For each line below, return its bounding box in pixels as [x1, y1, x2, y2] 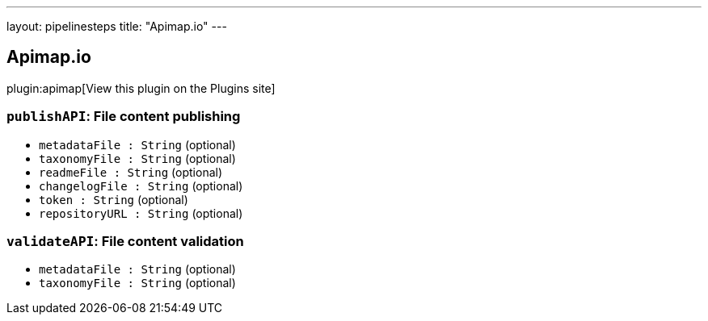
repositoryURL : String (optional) [39, 206, 243, 220]
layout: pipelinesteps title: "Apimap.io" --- [6, 19, 227, 33]
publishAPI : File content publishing [6, 108, 241, 125]
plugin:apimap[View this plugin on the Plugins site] [6, 81, 276, 95]
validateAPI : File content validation [6, 232, 244, 249]
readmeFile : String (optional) [39, 165, 223, 179]
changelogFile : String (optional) [39, 178, 243, 193]
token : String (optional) [39, 192, 188, 206]
